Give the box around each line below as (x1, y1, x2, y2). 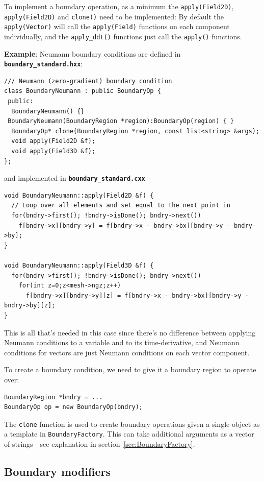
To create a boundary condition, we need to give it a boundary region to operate (4, 364, 256, 375)
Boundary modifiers (4, 464, 111, 479)
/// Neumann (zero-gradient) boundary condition (4, 77, 172, 85)
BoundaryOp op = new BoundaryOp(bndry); (4, 403, 143, 411)
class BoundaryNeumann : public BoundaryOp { (4, 87, 161, 95)
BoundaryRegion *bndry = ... (4, 393, 103, 401)
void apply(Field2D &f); (11, 137, 95, 145)
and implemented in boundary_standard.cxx (4, 173, 145, 183)
